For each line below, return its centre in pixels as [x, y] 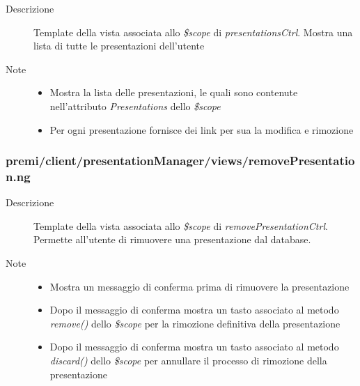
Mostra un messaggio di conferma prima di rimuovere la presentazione [199, 286]
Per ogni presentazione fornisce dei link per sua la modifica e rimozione [202, 129]
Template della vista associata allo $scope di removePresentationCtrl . [181, 225]
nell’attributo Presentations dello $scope [135, 106]
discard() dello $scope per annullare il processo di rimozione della [188, 361]
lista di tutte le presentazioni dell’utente [119, 46]
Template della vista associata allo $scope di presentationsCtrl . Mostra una [193, 32]
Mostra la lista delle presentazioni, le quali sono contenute [174, 92]
